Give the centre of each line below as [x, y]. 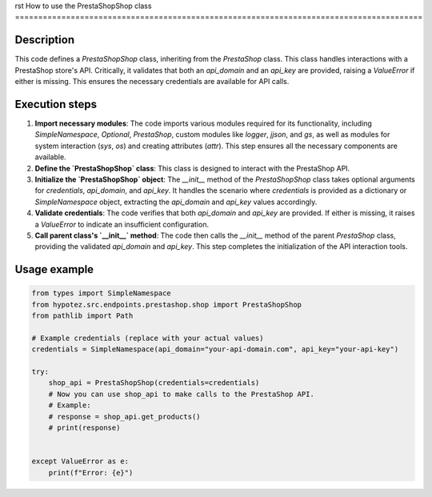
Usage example [54, 269]
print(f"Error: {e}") [91, 473]
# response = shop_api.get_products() [124, 417]
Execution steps [56, 104]
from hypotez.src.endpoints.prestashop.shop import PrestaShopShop [167, 305]
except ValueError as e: [80, 461]
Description [45, 40]
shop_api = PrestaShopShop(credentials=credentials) [154, 383]
